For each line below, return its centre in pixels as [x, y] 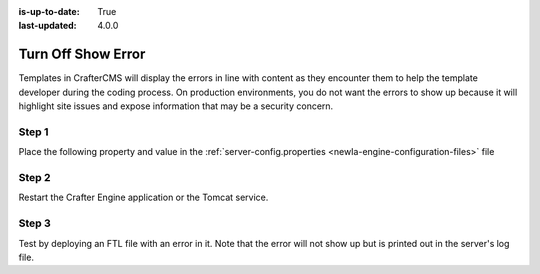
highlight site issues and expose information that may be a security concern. [176, 106]
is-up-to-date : [49, 11]
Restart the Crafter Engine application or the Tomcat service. [143, 197]
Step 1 [33, 132]
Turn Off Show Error [82, 54]
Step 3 [35, 223]
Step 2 [34, 177]
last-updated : [47, 26]
